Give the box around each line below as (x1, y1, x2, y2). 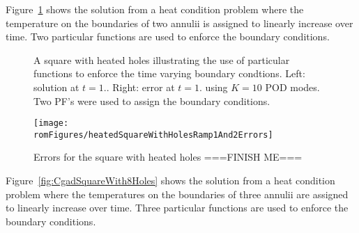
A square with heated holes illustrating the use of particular (33, 52, 290, 67)
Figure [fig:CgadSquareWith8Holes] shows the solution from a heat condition (6, 173, 335, 188)
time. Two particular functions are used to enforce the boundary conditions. (6, 29, 330, 44)
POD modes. (265, 79, 320, 94)
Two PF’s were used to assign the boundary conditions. (33, 93, 270, 108)
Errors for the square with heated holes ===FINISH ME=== (33, 150, 303, 164)
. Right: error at (106, 79, 175, 94)
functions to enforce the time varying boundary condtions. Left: (33, 66, 305, 81)
